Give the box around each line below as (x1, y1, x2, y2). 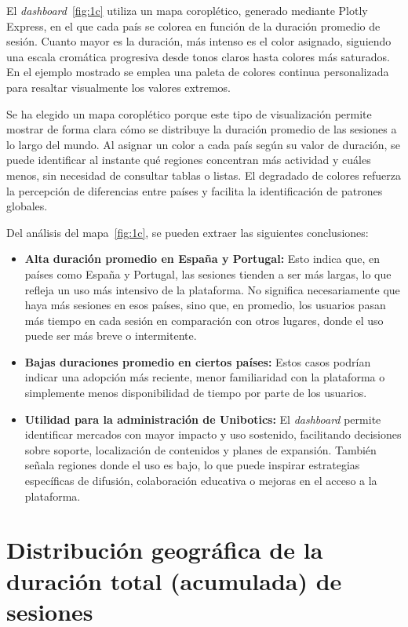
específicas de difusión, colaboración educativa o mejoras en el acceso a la (24, 472, 377, 489)
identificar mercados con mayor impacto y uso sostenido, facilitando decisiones (24, 426, 402, 443)
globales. (6, 198, 48, 214)
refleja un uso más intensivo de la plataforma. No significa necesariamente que (24, 281, 400, 297)
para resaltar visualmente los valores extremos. (6, 78, 231, 95)
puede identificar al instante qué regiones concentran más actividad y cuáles (6, 151, 371, 168)
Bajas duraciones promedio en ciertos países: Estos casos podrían (24, 353, 371, 370)
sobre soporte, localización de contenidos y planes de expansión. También (24, 441, 377, 457)
